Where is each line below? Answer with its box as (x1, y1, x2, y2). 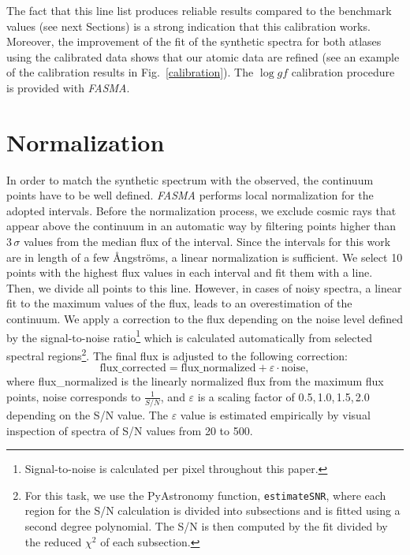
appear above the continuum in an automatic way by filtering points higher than (6, 218, 397, 234)
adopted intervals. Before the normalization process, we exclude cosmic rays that (6, 202, 397, 218)
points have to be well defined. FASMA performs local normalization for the (6, 187, 374, 203)
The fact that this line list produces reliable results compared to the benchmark (6, 2, 392, 18)
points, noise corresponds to (6, 388, 141, 404)
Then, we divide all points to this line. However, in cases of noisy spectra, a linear (6, 279, 402, 296)
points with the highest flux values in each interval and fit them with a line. (6, 264, 373, 281)
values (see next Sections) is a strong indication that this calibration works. (6, 17, 371, 34)
